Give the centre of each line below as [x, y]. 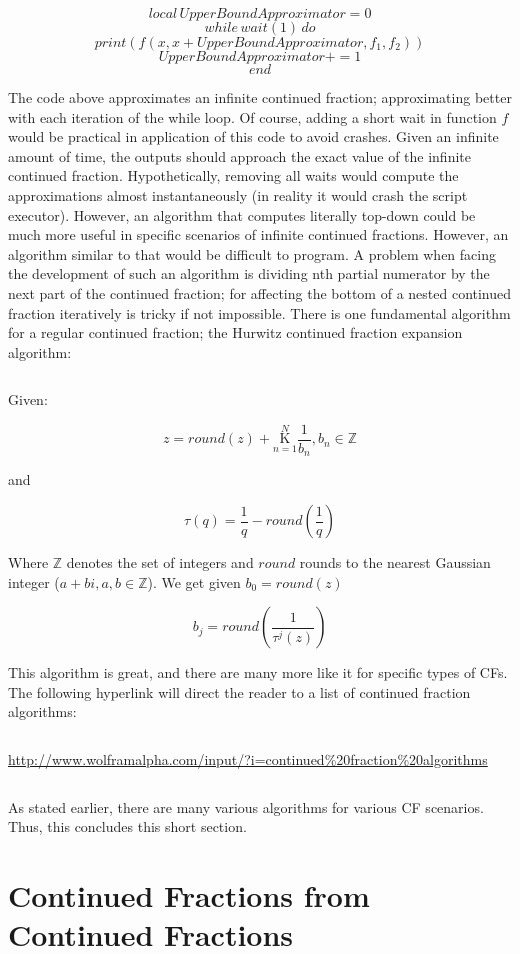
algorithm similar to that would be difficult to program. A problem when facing [252, 253]
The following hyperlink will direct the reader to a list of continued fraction [239, 691]
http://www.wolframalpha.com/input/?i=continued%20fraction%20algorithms [248, 758]
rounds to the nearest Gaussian [395, 562]
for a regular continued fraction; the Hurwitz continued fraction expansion [235, 332]
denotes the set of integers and [160, 562]
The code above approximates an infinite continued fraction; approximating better [260, 97]
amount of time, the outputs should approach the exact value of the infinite [239, 155]
